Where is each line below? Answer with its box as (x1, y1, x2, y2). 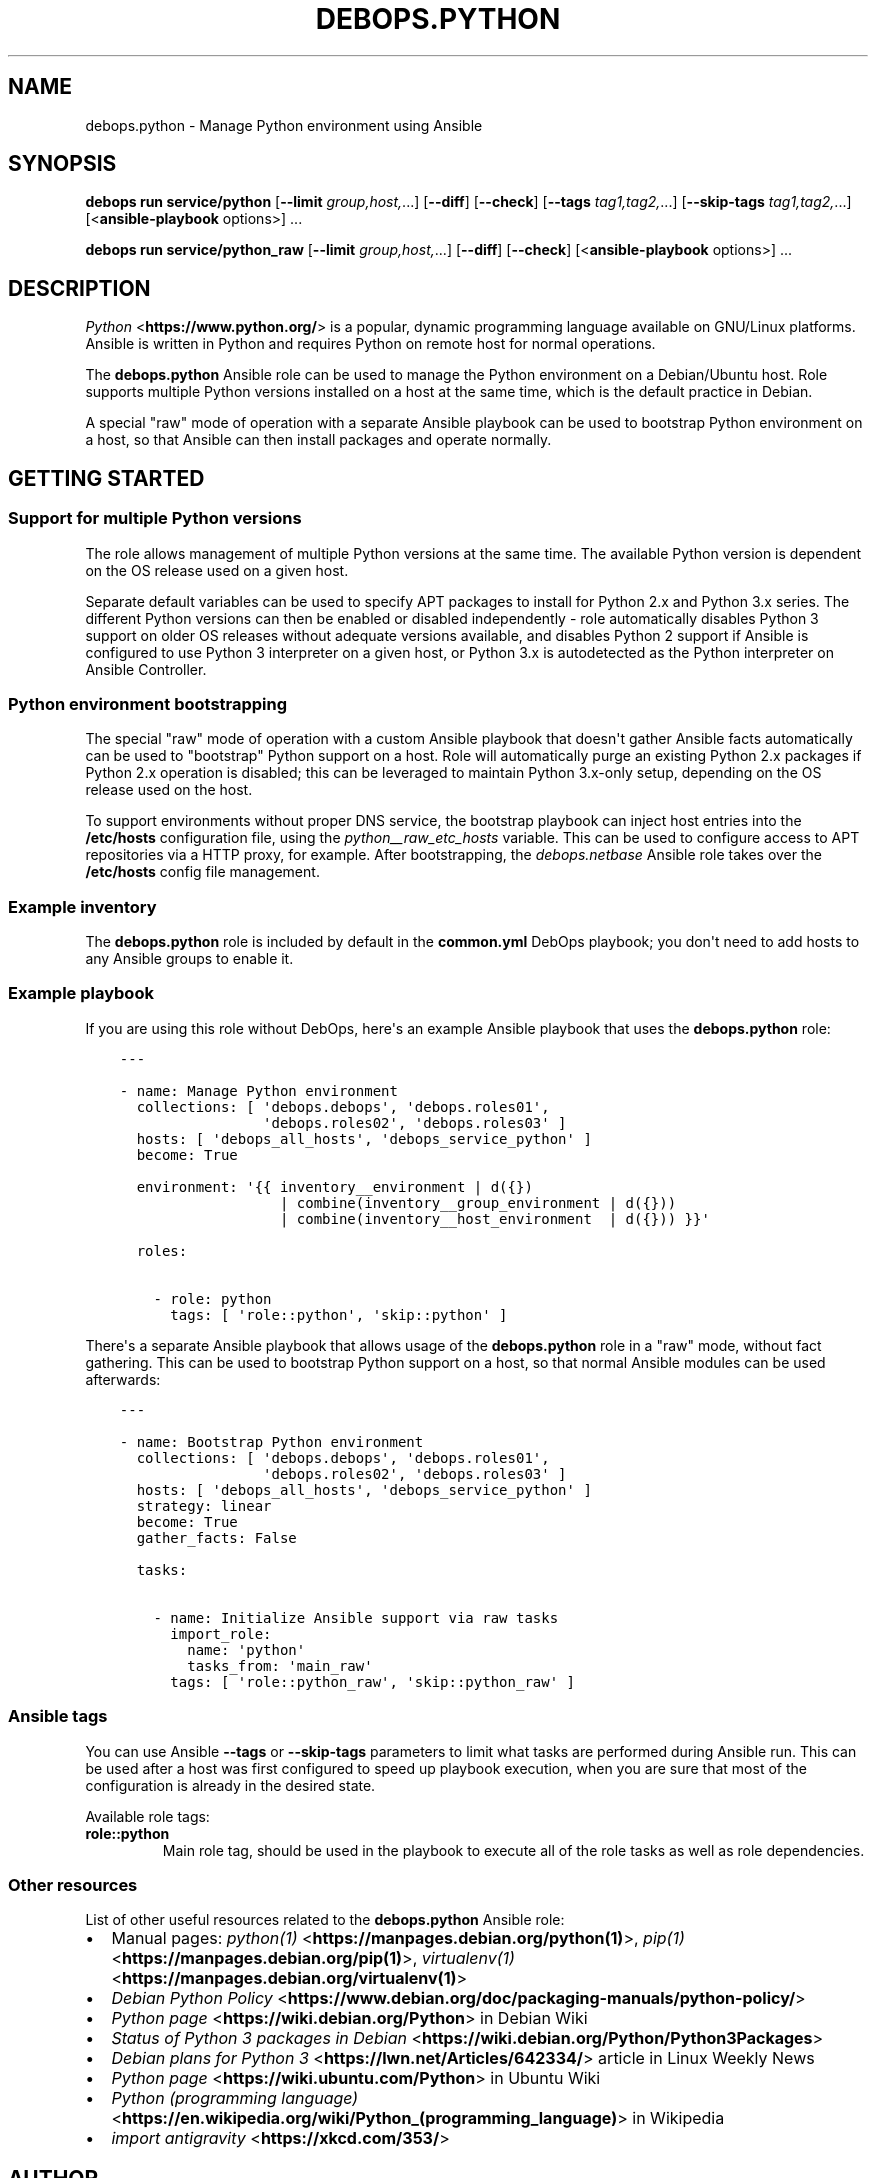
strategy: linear (136, 1497, 272, 1514)
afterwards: (85, 1370, 161, 1388)
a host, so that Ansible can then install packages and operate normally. (85, 431, 552, 449)
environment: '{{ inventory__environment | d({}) (136, 1178, 533, 1195)
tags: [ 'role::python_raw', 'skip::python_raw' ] (170, 1673, 575, 1690)
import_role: (170, 1625, 272, 1642)
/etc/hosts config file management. (85, 863, 320, 881)
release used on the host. (85, 781, 253, 799)
